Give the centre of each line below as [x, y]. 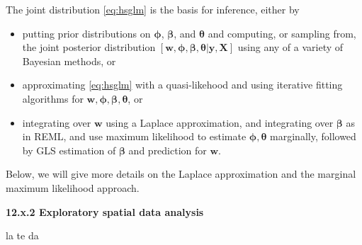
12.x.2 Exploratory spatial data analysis [105, 211]
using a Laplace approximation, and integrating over [220, 122]
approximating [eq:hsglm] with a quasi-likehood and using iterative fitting [182, 85]
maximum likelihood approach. [73, 187]
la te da [22, 235]
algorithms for [53, 98]
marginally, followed [313, 136]
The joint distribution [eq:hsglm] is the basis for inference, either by [153, 9]
